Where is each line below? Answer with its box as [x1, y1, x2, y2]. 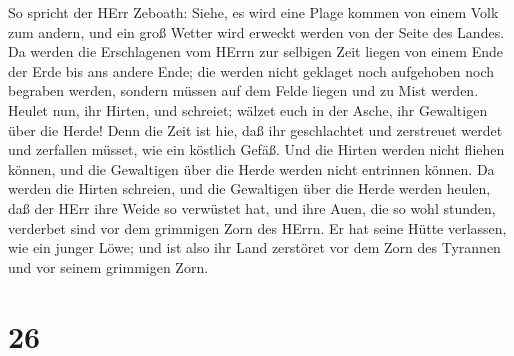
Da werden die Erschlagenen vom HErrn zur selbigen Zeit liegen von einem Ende [8, 41, 503, 62]
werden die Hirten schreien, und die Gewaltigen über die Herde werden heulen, [8, 178, 491, 199]
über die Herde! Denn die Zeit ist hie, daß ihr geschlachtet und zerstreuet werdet [8, 119, 503, 140]
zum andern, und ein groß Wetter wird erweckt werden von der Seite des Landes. [8, 21, 505, 42]
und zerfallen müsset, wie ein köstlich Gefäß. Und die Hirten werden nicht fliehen [8, 139, 505, 160]
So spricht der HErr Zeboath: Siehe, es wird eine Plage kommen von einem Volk [8, 2, 499, 22]
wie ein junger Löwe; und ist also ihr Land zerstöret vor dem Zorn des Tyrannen [8, 237, 501, 258]
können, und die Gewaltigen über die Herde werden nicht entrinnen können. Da [8, 158, 495, 179]
